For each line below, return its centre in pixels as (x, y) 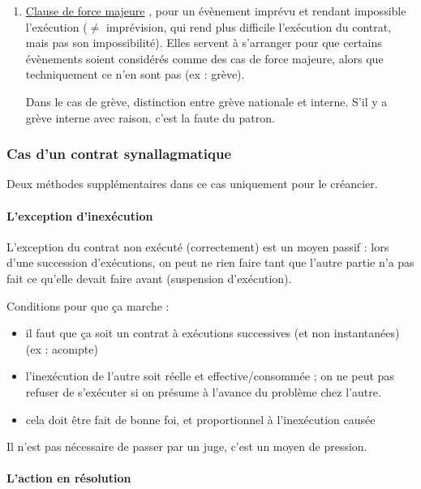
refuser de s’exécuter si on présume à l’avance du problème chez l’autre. (203, 391)
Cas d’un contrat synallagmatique (119, 154)
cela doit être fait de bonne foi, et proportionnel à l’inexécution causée (200, 419)
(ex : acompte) (62, 348)
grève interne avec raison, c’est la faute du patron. (150, 117)
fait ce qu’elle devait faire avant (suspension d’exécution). (149, 278)
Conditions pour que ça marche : (88, 305)
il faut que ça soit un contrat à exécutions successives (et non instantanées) (213, 333)
